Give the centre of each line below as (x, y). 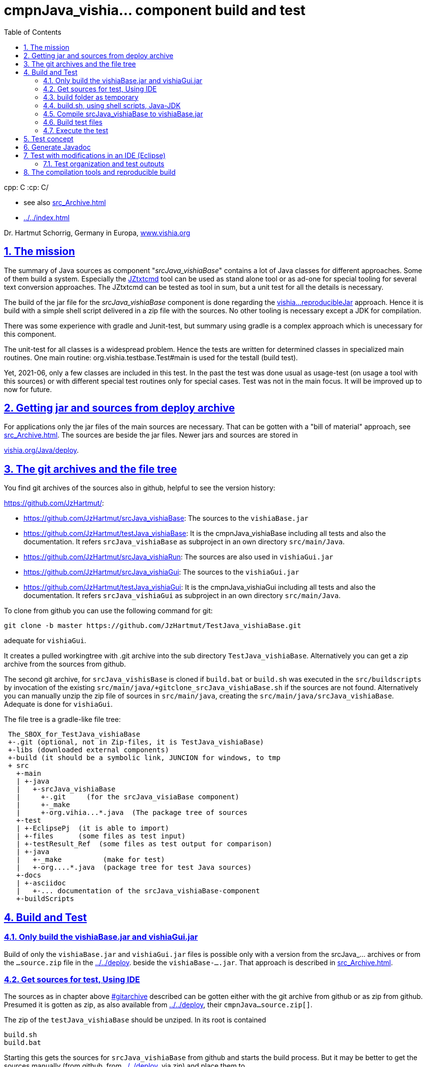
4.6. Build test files (73, 122)
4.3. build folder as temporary (91, 97)
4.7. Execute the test (76, 130)
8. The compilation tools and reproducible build (100, 172)
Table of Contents (33, 32)
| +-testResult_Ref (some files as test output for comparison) (144, 844)
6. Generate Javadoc (57, 147)
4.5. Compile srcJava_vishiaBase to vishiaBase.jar (123, 114)
